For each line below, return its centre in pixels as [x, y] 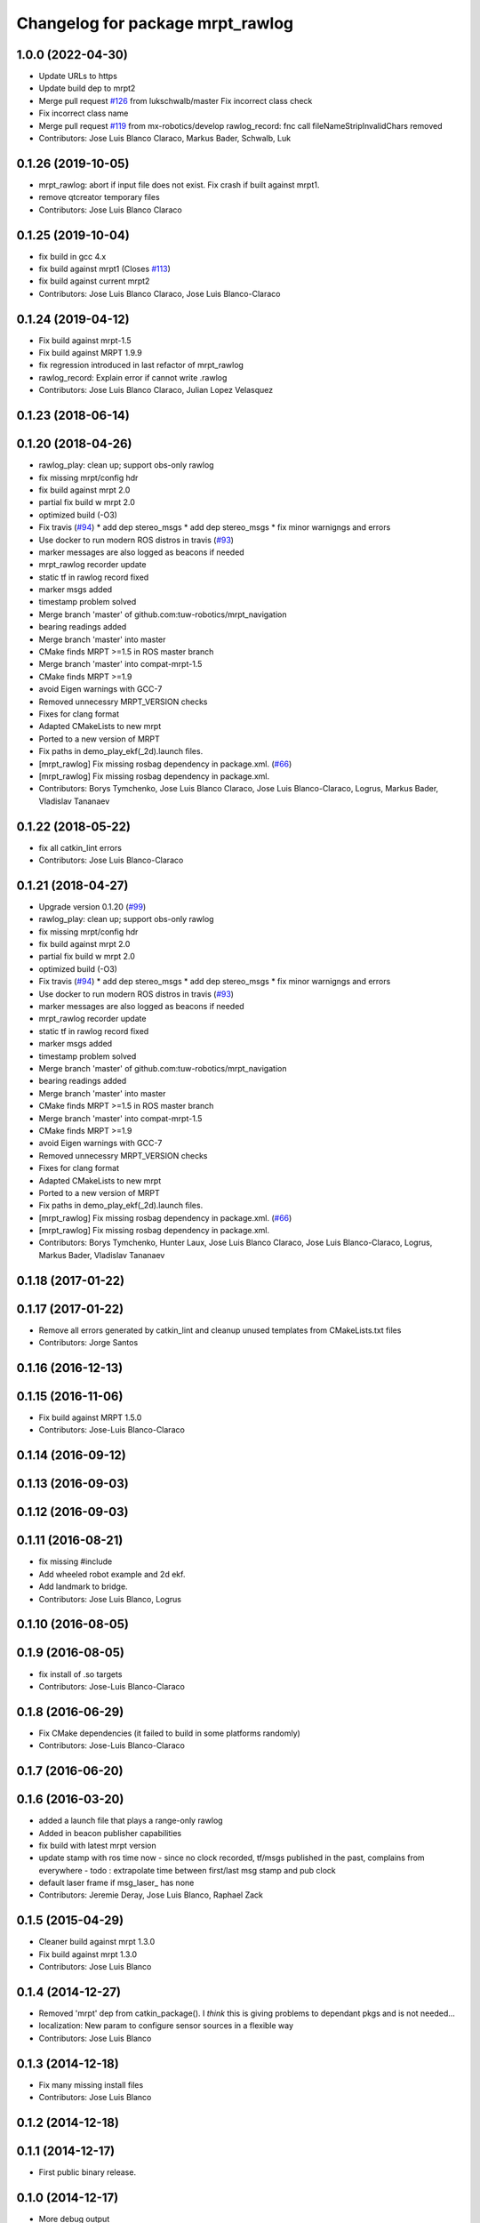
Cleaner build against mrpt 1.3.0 [97, 1942]
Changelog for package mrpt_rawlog [155, 23]
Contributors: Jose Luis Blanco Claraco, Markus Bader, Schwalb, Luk [165, 139]
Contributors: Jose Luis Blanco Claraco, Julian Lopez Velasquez [156, 390]
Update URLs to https [78, 76]
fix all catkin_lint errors [80, 847]
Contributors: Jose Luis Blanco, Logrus [110, 1599]
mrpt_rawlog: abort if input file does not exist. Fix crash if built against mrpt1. [179, 185]
